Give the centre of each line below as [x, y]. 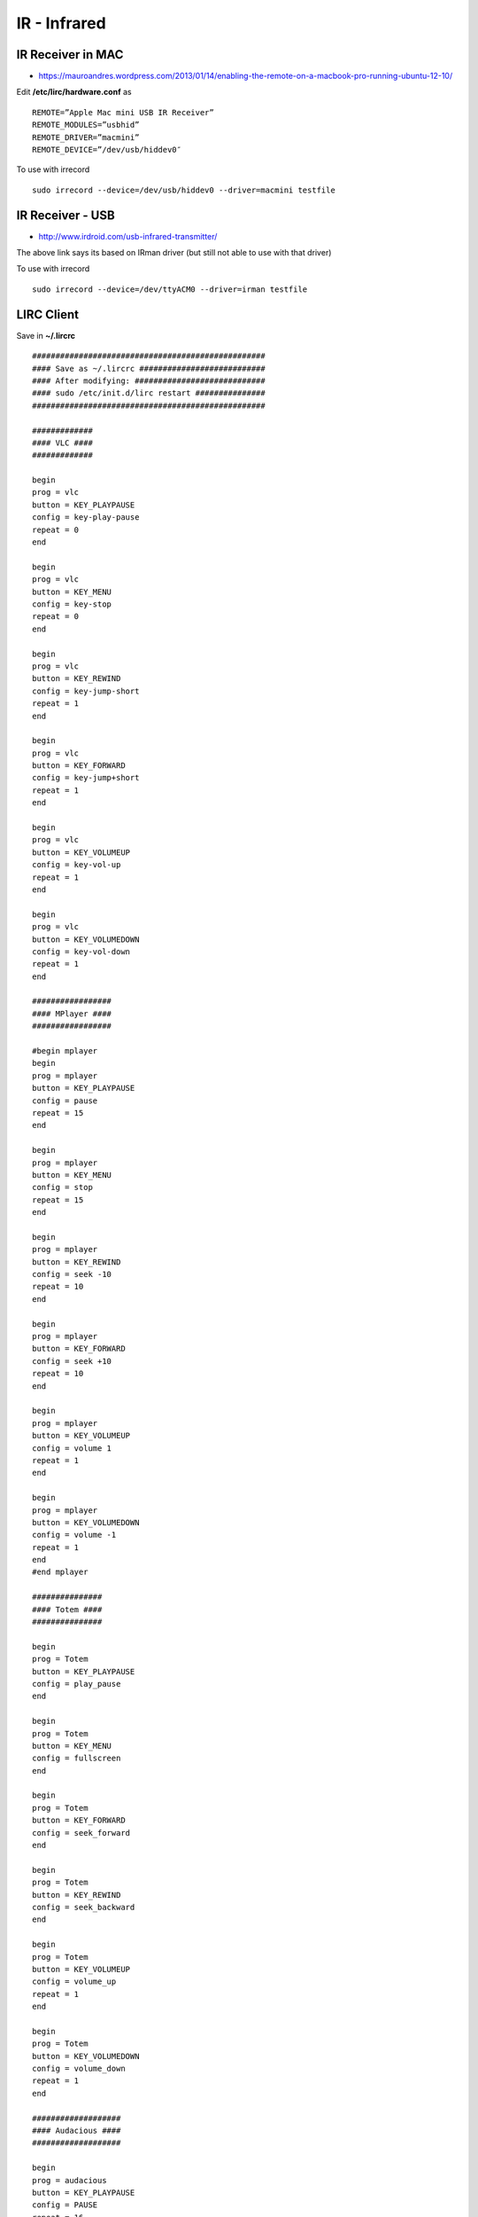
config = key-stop [72, 604]
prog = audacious [69, 2180]
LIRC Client [48, 314]
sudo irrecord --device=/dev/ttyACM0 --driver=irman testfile [170, 289]
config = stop [62, 1187]
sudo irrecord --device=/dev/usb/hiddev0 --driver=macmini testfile [184, 190]
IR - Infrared [61, 23]
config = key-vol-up [77, 865]
